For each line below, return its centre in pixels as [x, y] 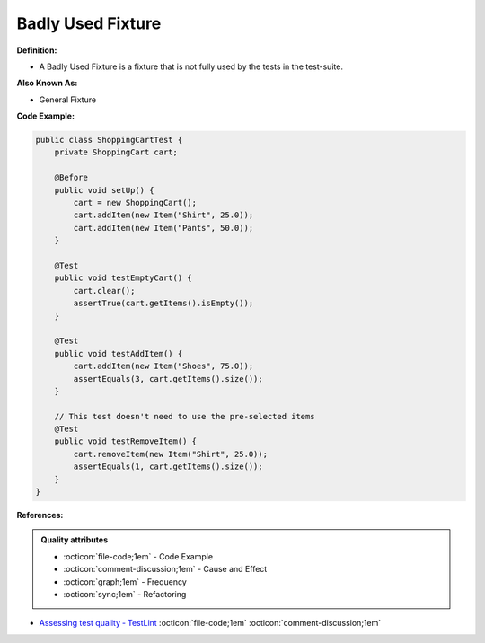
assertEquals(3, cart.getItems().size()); [168, 379]
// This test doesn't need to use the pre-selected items [185, 416]
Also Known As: [47, 83]
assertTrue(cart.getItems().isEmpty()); [163, 304]
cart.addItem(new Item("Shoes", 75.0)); [163, 366]
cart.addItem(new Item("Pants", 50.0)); [163, 228]
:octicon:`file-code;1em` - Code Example [138, 556]
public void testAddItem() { [119, 353]
